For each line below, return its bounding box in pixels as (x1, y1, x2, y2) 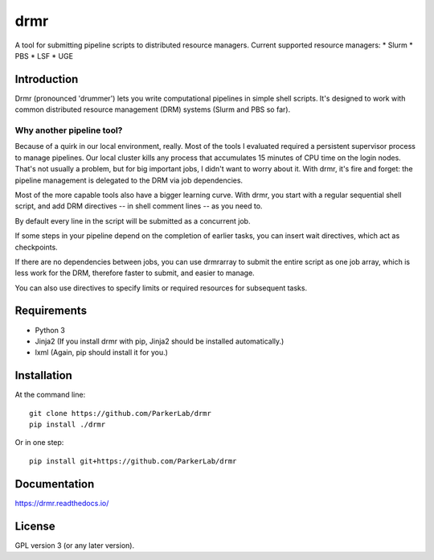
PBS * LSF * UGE (14, 51, 74, 60)
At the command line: (14, 390, 86, 400)
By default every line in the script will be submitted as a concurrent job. (14, 216, 251, 225)
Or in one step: (14, 438, 64, 447)
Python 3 (35, 325, 66, 335)
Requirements (14, 304, 88, 318)
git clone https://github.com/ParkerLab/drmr (29, 409, 212, 418)
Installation (14, 369, 72, 382)
